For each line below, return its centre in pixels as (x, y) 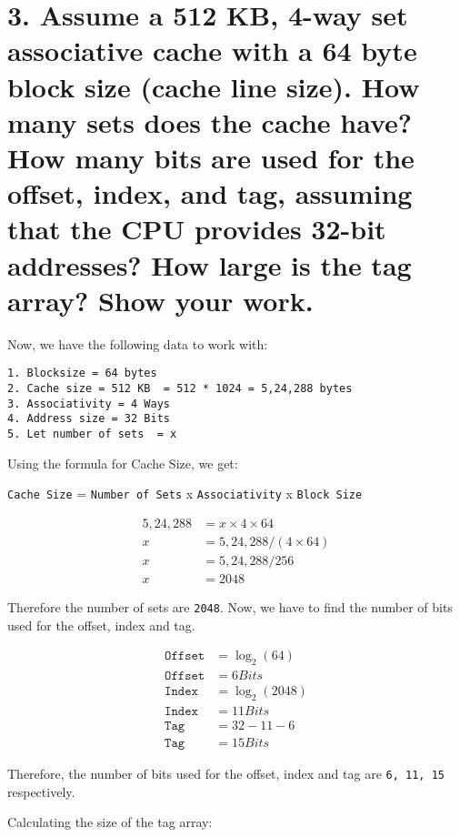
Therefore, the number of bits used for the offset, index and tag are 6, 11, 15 (226, 773)
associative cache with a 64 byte (212, 50)
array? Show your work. (160, 300)
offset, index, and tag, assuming (210, 193)
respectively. (41, 791)
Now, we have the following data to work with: (138, 343)
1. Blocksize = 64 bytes (82, 373)
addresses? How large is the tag (210, 264)
